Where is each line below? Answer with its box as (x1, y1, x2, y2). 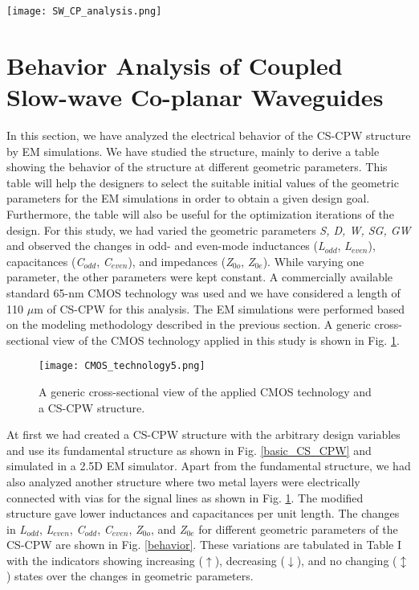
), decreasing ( (214, 551, 285, 568)
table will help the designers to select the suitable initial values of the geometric (6, 174, 399, 191)
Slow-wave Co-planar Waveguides (6, 80, 384, 113)
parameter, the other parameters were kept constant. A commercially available (6, 268, 393, 285)
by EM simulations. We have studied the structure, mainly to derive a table (6, 142, 380, 159)
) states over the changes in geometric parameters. (6, 567, 254, 584)
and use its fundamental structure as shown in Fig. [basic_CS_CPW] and (6, 441, 372, 458)
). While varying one (262, 252, 364, 269)
